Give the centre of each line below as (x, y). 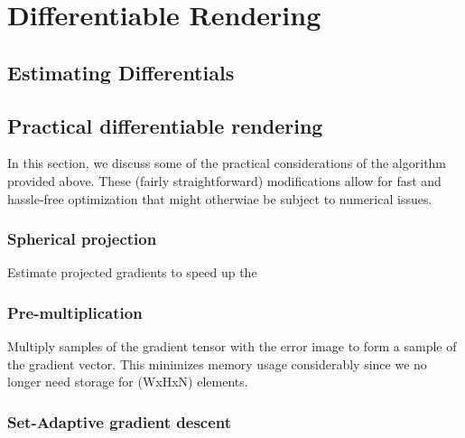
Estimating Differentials (121, 72)
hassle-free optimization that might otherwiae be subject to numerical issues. (220, 198)
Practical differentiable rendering (165, 125)
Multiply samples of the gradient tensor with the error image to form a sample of (232, 346)
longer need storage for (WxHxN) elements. (128, 382)
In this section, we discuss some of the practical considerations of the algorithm (227, 163)
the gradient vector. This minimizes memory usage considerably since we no (217, 363)
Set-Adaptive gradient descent (120, 421)
